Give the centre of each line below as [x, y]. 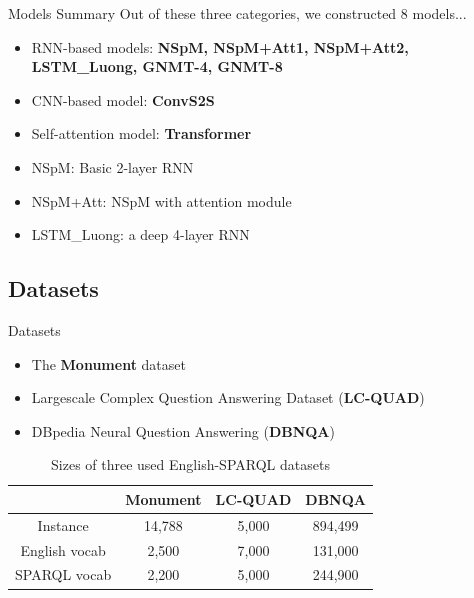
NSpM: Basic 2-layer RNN [112, 166]
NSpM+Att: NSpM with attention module [161, 200]
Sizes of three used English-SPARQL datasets [190, 464]
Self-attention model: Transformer [141, 133]
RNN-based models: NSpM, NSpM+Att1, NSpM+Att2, [220, 46]
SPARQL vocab [63, 574]
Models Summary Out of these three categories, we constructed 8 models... [237, 13]
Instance [63, 524]
